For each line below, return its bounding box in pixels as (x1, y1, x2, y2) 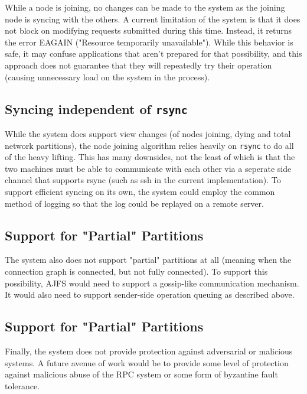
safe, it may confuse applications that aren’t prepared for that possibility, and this (5, 47, 302, 60)
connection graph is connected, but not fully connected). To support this (5, 265, 268, 277)
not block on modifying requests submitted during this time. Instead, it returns (5, 24, 292, 37)
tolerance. (5, 379, 40, 392)
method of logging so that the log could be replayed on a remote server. (5, 197, 264, 209)
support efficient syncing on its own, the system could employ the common (5, 185, 275, 197)
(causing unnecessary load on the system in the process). (5, 70, 210, 83)
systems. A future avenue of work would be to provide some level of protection (5, 356, 289, 369)
